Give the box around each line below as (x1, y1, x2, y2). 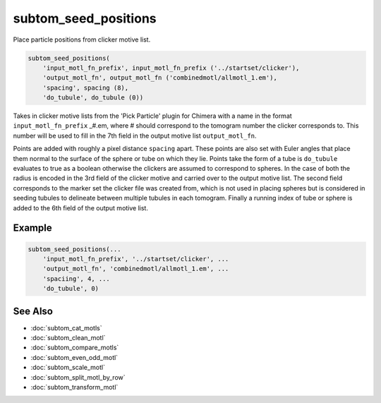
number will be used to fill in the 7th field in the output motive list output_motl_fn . (13, 131, 257, 140)
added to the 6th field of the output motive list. (13, 203, 148, 212)
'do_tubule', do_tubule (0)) (42, 94, 144, 102)
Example (13, 222, 52, 234)
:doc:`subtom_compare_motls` (30, 343, 119, 352)
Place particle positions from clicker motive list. (13, 35, 151, 44)
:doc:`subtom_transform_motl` (30, 383, 119, 391)
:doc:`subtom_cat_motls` (30, 323, 102, 332)
